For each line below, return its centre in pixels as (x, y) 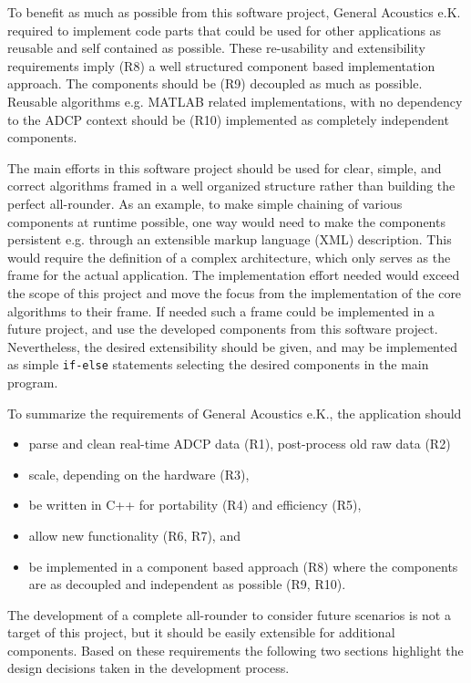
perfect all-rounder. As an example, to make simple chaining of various (205, 203)
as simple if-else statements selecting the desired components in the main (218, 364)
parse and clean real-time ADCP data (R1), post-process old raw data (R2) (240, 444)
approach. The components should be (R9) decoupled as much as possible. (215, 83)
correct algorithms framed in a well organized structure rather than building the (231, 186)
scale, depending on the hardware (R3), (139, 474)
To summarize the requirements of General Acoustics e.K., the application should (235, 413)
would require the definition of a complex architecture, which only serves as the (229, 257)
